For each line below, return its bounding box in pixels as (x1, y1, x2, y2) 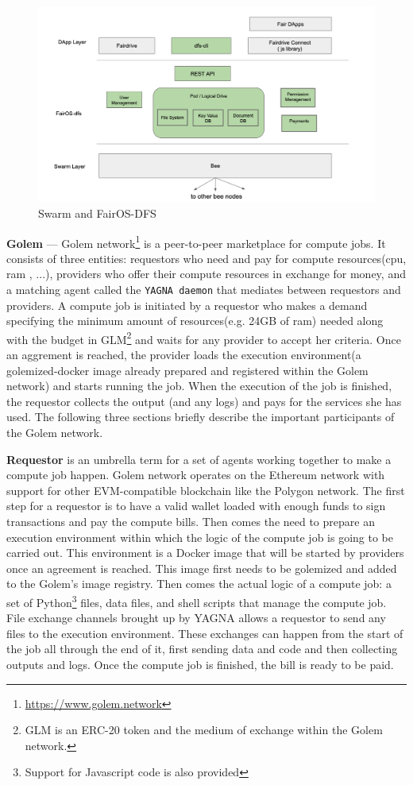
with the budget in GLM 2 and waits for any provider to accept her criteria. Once (6, 328, 401, 347)
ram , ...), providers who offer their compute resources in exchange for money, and (6, 265, 406, 282)
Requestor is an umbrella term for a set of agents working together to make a (6, 451, 392, 467)
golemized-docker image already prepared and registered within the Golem (6, 362, 369, 378)
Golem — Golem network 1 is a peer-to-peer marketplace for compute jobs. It (6, 232, 386, 251)
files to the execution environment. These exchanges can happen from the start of (6, 625, 403, 641)
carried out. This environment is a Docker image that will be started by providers (6, 544, 404, 561)
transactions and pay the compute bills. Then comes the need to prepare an (6, 513, 375, 530)
